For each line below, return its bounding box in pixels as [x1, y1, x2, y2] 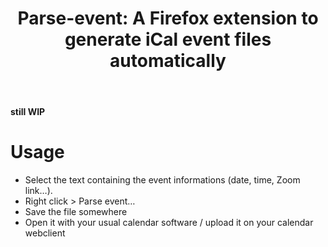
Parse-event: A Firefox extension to [17, 7, 319, 30]
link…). [24, 185, 53, 197]
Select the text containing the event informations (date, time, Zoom [24, 174, 301, 186]
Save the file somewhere [24, 206, 128, 218]
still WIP [10, 106, 46, 118]
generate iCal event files [64, 28, 272, 51]
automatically [109, 50, 227, 72]
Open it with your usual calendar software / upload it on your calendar [24, 217, 314, 229]
